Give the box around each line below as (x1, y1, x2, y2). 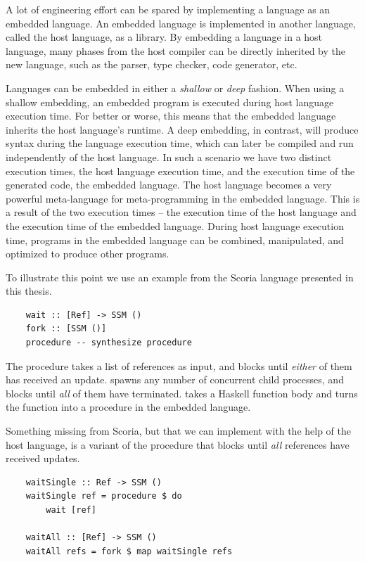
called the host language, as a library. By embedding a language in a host (6, 30, 323, 44)
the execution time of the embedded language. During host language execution (6, 218, 344, 233)
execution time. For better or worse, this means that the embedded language (6, 108, 336, 123)
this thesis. (6, 283, 52, 298)
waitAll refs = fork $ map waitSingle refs (25, 546, 233, 556)
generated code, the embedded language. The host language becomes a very (6, 177, 332, 192)
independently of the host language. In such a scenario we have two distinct (6, 149, 332, 164)
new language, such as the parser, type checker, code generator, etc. (6, 57, 297, 72)
